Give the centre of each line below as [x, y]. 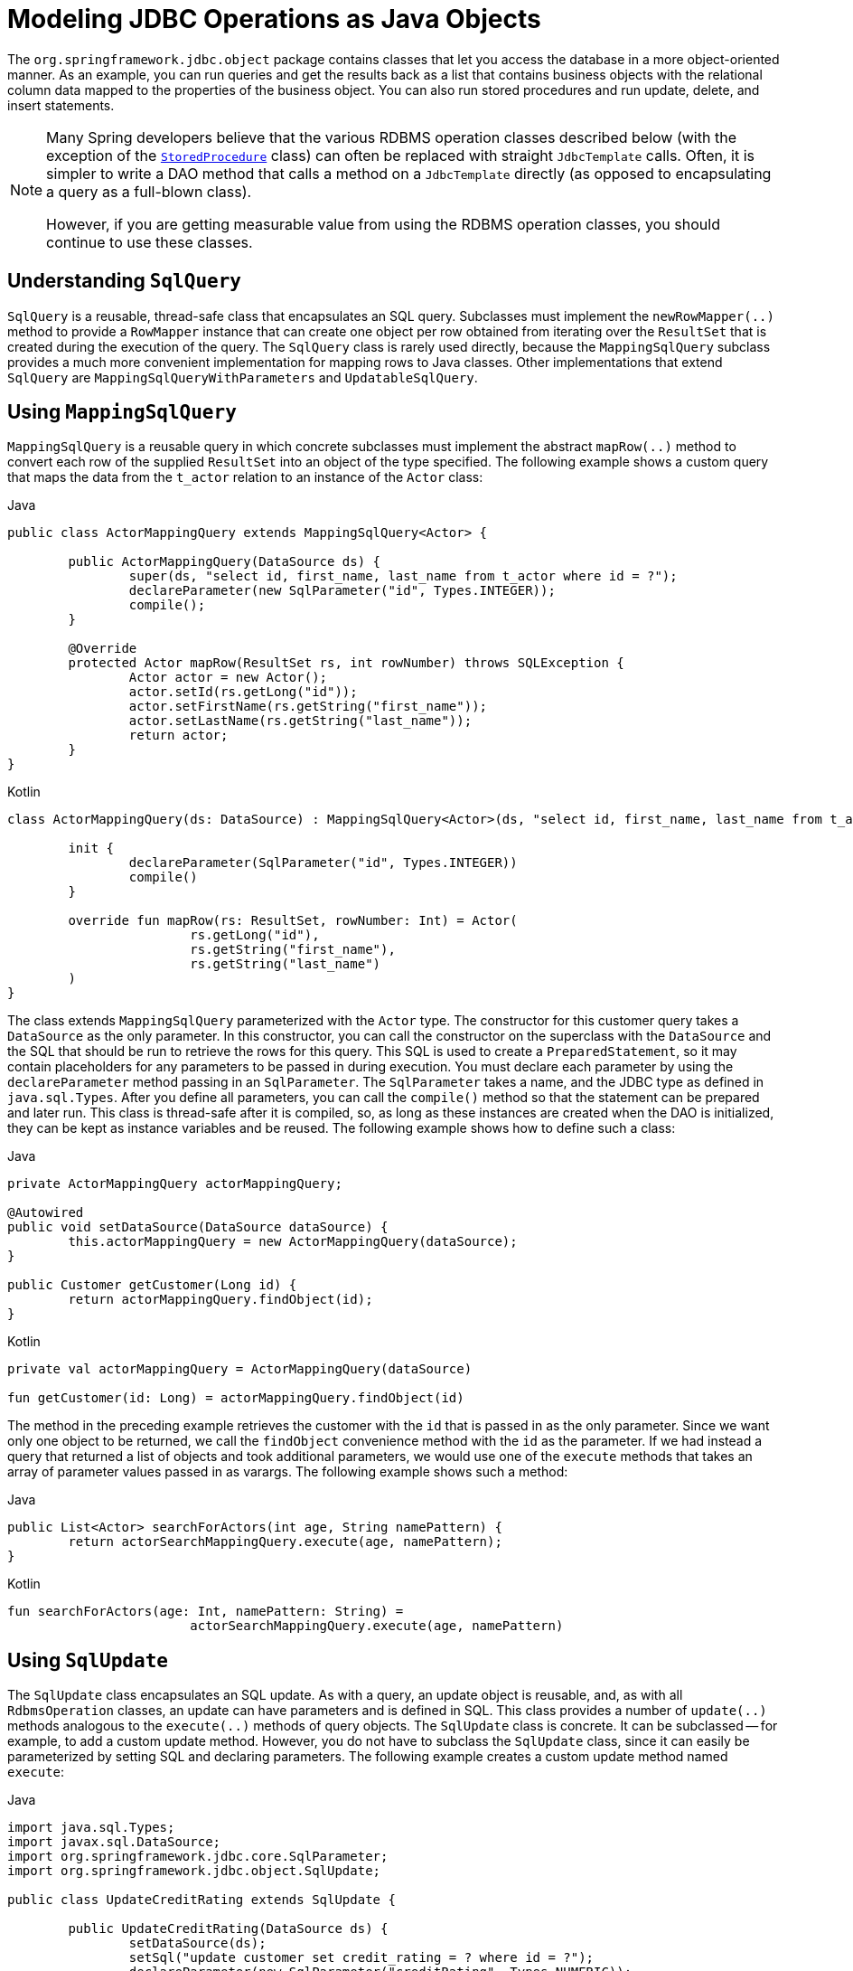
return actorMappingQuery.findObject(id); [220, 1300]
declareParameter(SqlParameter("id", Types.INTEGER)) [323, 863]
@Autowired [46, 1213]
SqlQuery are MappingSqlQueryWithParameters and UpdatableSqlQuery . [243, 377]
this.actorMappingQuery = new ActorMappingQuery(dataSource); [293, 1242]
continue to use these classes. [150, 242]
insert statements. [61, 105]
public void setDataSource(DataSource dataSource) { [198, 1227]
